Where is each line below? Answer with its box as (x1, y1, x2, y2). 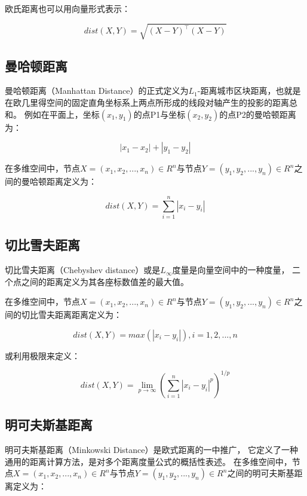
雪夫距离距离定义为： (38, 308, 122, 321)
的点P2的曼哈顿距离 (219, 108, 296, 120)
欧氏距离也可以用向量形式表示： (5, 2, 130, 14)
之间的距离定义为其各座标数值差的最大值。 (21, 275, 189, 287)
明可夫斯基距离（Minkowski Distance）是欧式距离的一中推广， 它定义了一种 (5, 443, 299, 456)
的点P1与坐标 (133, 108, 186, 120)
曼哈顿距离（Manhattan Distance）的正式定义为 (5, 84, 189, 97)
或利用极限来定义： (5, 349, 80, 362)
